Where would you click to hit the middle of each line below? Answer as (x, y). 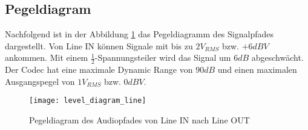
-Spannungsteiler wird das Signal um (163, 57)
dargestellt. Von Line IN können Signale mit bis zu (99, 45)
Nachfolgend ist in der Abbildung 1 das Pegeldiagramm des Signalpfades (139, 34)
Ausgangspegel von (40, 81)
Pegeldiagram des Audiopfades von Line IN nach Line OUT (139, 120)
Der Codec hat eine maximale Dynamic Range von (99, 70)
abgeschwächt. (277, 57)
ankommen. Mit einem (47, 57)
